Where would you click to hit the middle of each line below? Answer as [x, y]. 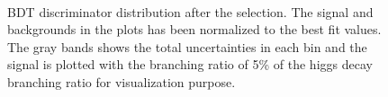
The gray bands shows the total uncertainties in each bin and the [187, 46]
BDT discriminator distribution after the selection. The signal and [190, 11]
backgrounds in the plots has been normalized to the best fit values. [194, 29]
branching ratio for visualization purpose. [122, 81]
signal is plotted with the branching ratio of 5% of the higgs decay [190, 64]
